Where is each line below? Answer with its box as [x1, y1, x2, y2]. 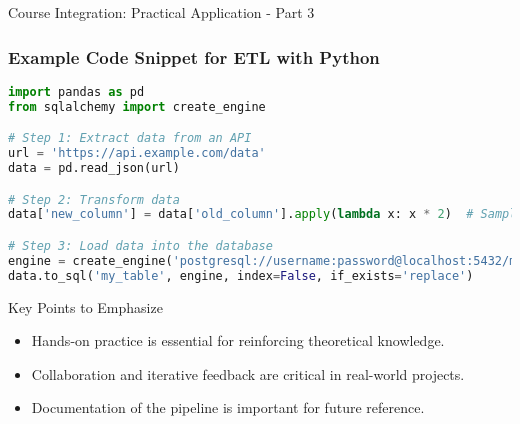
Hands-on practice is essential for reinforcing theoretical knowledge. [31, 330, 445, 351]
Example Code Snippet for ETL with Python [8, 44, 380, 69]
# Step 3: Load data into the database [8, 238, 273, 253]
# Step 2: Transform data [8, 192, 180, 207]
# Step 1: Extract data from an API [8, 131, 252, 146]
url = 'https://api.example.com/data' [8, 146, 266, 161]
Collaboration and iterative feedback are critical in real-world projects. [31, 363, 465, 384]
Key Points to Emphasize [8, 296, 163, 317]
